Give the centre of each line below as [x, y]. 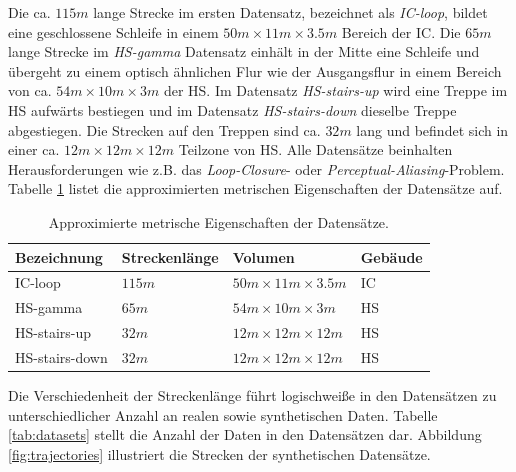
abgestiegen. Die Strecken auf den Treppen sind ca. [164, 129]
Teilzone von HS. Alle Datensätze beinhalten [315, 149]
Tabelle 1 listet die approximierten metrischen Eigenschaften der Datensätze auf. [255, 188]
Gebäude [391, 256]
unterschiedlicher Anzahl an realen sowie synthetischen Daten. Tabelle [223, 414]
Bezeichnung [59, 256]
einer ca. [34, 149]
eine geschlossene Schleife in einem [113, 31]
